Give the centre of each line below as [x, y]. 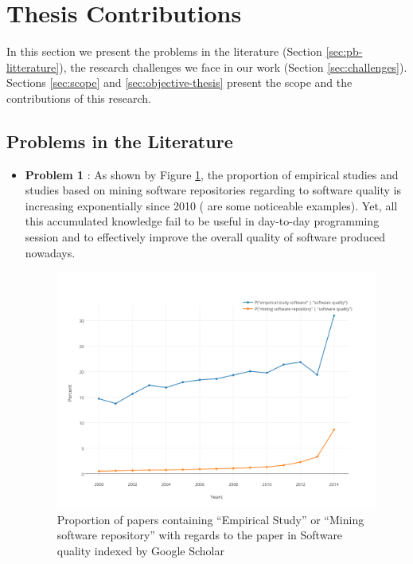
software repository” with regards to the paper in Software [200, 535]
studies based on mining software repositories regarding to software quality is [213, 190]
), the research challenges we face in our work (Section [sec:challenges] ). [233, 67]
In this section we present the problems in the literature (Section [164, 51]
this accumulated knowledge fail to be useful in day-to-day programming [202, 221]
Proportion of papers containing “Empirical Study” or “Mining [210, 519]
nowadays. [50, 252]
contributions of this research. [79, 98]
